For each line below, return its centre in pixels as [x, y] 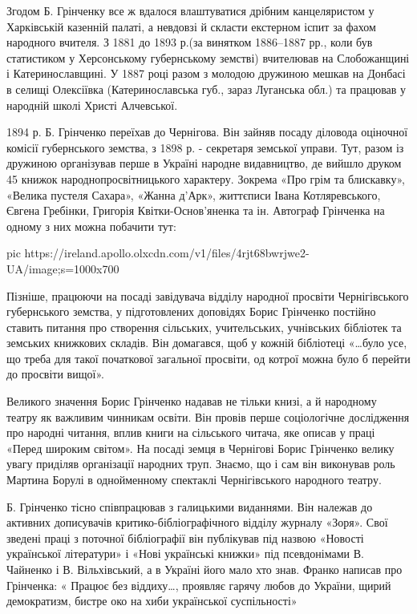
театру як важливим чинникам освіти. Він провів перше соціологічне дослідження [208, 416]
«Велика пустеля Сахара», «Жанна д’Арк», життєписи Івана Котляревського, [194, 194]
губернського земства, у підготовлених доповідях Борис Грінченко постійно [191, 311]
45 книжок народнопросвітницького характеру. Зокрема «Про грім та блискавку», [206, 178]
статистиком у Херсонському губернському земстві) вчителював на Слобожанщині [208, 57]
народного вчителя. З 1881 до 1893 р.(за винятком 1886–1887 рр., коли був [190, 42]
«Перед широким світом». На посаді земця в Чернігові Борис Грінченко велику [200, 448]
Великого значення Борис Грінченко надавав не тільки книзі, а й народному [192, 401]
